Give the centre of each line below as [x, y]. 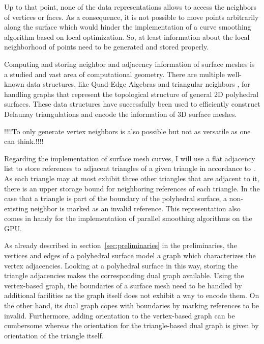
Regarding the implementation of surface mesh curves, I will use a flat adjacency [130, 158]
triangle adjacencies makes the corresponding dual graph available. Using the [124, 275]
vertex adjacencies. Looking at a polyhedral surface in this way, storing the [121, 265]
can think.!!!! [24, 141]
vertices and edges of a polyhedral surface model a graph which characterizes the [130, 255]
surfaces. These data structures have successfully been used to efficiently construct [132, 104]
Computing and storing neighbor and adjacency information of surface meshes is [129, 64]
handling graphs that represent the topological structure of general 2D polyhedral [131, 94]
